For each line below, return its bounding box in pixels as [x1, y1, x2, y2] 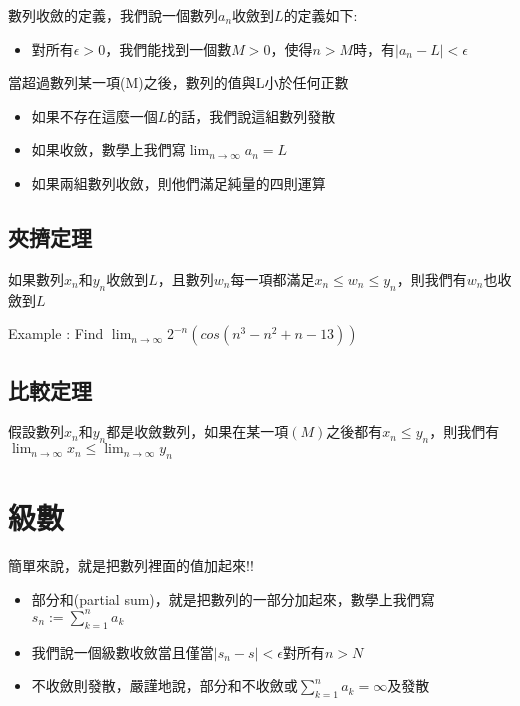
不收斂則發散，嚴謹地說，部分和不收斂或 [31, 675, 298, 696]
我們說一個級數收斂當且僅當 [31, 641, 214, 662]
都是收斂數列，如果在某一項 [106, 421, 289, 442]
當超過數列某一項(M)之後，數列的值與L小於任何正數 [8, 72, 349, 93]
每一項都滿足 [230, 268, 315, 289]
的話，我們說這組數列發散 [167, 105, 336, 126]
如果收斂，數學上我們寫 [31, 139, 186, 160]
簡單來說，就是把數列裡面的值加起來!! [8, 555, 254, 576]
